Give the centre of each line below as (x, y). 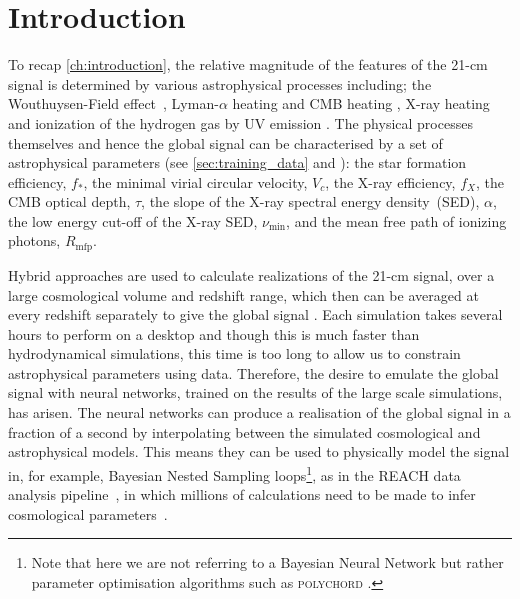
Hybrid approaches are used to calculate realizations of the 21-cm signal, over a (251, 274)
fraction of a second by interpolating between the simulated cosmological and (244, 431)
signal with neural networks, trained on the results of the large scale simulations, (255, 392)
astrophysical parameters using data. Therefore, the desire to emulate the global (253, 372)
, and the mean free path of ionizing (396, 220)
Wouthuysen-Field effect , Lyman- (113, 103)
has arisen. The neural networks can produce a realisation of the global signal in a (259, 412)
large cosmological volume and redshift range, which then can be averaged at (243, 294)
